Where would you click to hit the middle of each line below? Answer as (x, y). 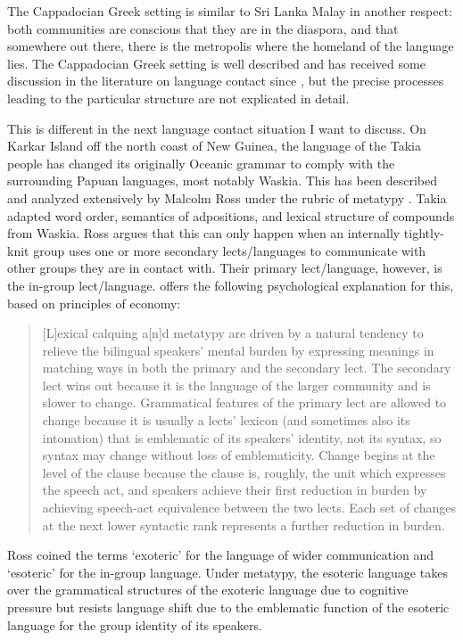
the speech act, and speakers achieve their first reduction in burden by (235, 490)
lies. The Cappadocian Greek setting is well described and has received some (216, 63)
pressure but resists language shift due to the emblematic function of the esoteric (228, 607)
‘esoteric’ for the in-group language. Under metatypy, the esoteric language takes (227, 572)
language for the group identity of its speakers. (135, 624)
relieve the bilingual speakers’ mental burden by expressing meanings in (238, 350)
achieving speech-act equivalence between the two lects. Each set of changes (249, 508)
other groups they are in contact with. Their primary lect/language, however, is (225, 268)
